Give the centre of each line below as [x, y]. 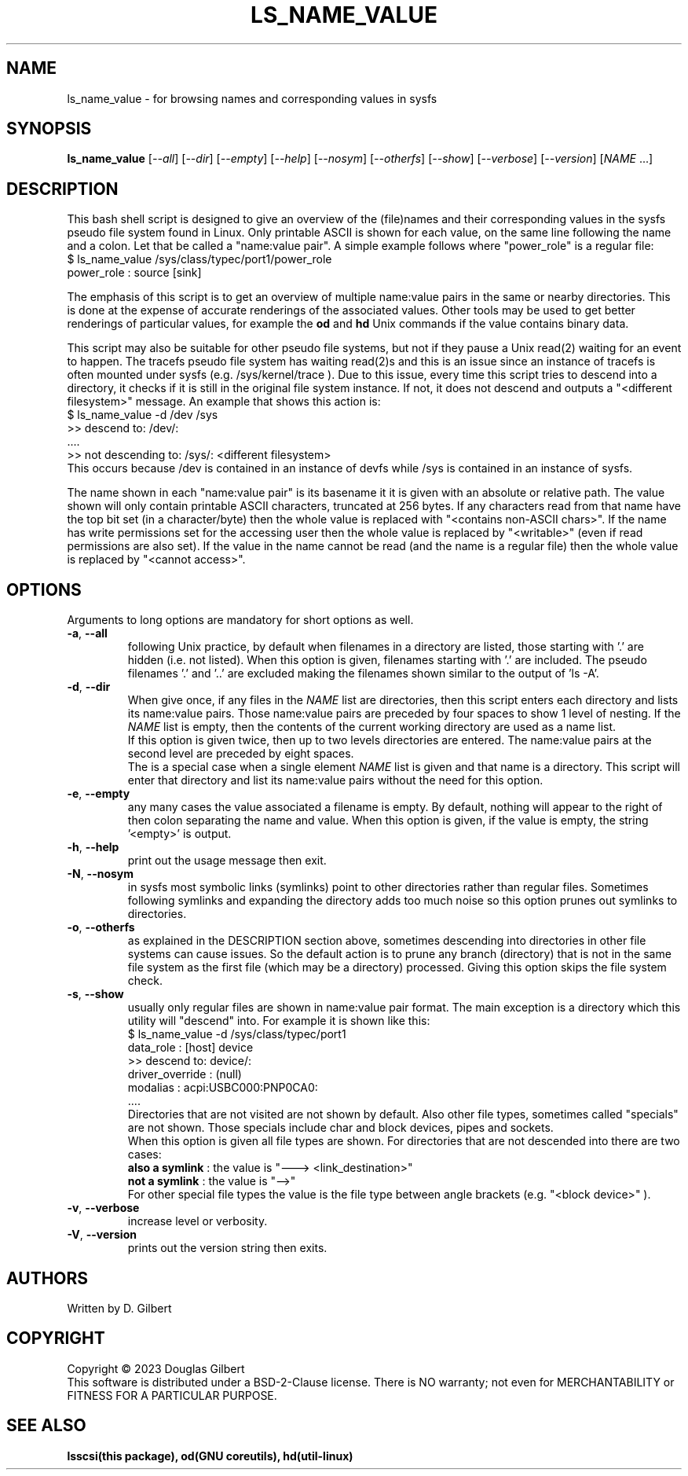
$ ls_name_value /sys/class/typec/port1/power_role [199, 259]
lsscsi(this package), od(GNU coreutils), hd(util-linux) [210, 1456]
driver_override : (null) [185, 1074]
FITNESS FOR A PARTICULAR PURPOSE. [172, 1395]
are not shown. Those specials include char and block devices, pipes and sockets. [340, 1128]
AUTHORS [48, 1278]
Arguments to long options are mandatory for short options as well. [240, 620]
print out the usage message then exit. [227, 861]
